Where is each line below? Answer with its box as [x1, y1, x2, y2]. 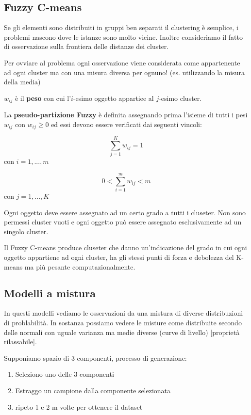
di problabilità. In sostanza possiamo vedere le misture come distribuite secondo [4, 318, 242, 328]
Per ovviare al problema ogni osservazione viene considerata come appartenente [4, 57, 240, 67]
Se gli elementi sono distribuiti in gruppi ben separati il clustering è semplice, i [4, 22, 238, 32]
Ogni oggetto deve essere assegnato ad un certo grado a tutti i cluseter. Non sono [4, 207, 246, 217]
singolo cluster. [4, 226, 49, 236]
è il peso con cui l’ [15, 93, 71, 103]
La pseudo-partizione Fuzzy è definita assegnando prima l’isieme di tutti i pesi [4, 110, 248, 120]
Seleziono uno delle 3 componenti [15, 369, 114, 379]
